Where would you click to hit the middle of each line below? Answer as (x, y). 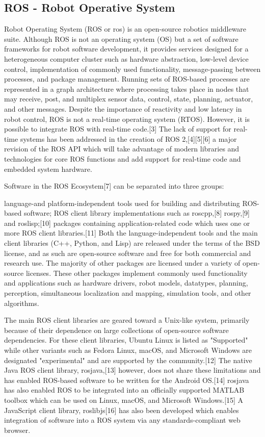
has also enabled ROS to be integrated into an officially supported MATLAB (124, 390)
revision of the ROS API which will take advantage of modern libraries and (122, 149)
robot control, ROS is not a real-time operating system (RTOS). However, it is (127, 119)
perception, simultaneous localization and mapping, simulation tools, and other (128, 293)
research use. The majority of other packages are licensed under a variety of (122, 263)
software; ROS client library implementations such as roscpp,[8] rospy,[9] (137, 213)
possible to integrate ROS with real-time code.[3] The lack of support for (118, 129)
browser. (17, 430)
